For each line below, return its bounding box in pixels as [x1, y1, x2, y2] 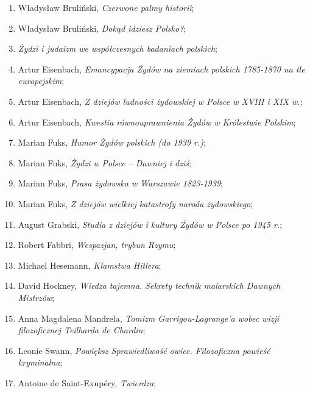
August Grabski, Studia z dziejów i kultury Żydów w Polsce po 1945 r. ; [18, 218, 283, 230]
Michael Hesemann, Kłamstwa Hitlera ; [18, 258, 161, 271]
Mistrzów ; [18, 291, 55, 303]
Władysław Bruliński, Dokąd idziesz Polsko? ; [18, 21, 186, 34]
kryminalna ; [18, 356, 63, 369]
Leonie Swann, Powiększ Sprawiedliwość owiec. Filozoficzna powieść [18, 344, 270, 356]
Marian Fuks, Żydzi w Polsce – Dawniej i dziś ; [18, 156, 191, 169]
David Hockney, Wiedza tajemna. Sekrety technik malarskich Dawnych [18, 279, 281, 292]
